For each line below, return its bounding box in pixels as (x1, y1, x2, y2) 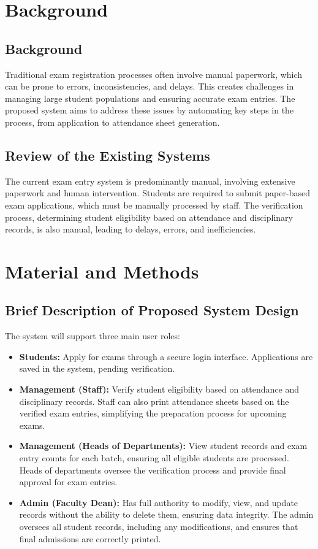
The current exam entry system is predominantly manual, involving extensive (5, 174, 295, 187)
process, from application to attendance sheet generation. (5, 115, 220, 128)
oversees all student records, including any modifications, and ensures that (19, 520, 298, 533)
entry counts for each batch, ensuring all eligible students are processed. (19, 451, 289, 464)
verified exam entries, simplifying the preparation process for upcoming (19, 407, 287, 420)
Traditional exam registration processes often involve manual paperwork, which (5, 67, 303, 80)
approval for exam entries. (19, 475, 118, 488)
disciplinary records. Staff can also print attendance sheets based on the (19, 394, 289, 407)
